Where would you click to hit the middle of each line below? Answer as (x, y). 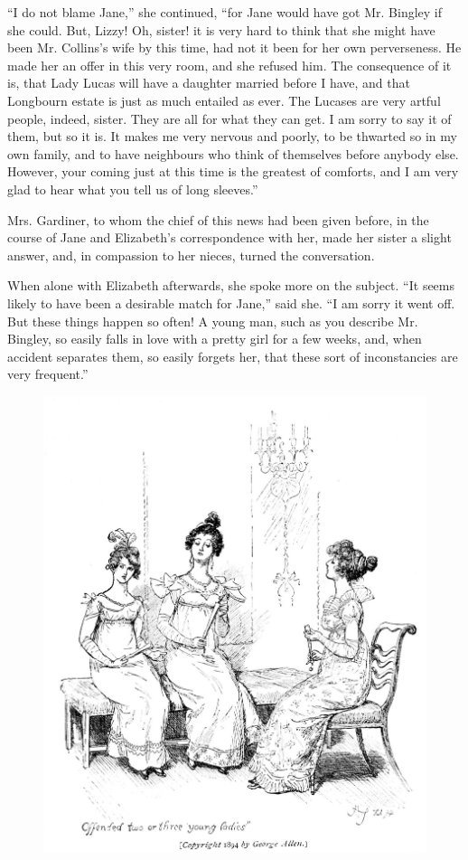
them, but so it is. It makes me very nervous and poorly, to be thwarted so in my (232, 136)
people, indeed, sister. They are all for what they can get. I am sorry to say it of (229, 118)
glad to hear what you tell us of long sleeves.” (133, 189)
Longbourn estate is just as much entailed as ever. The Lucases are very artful (224, 100)
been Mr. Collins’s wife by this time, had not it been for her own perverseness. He (234, 47)
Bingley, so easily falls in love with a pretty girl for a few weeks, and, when (215, 339)
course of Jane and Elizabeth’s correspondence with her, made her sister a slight (229, 237)
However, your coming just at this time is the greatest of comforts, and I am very (233, 171)
